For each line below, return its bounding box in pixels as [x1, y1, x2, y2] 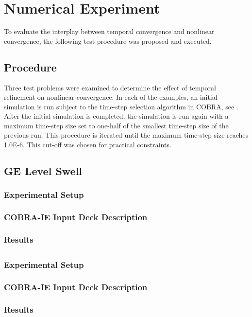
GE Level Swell [4, 163, 83, 178]
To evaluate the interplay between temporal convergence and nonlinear [4, 26, 215, 36]
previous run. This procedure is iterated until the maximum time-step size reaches [4, 130, 249, 140]
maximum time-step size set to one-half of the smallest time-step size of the [4, 120, 229, 130]
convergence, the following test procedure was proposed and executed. [4, 35, 212, 46]
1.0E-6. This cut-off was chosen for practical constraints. [4, 140, 171, 150]
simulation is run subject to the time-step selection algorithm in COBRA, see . [4, 101, 238, 111]
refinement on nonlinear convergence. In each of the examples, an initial [4, 92, 218, 102]
